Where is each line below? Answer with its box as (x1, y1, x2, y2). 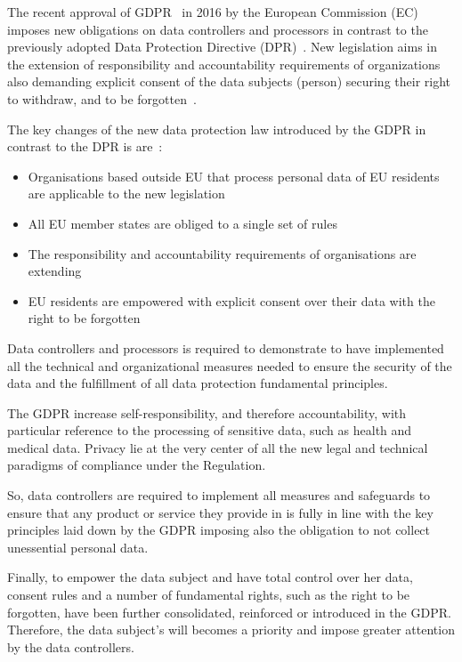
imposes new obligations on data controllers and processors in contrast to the (7, 20, 428, 38)
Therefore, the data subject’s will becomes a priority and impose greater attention (7, 620, 455, 639)
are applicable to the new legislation (28, 184, 225, 203)
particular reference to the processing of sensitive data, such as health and (7, 421, 412, 440)
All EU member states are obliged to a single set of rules (28, 214, 337, 232)
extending (28, 262, 82, 280)
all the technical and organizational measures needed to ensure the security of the (7, 356, 452, 375)
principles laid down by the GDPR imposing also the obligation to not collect (7, 521, 431, 539)
